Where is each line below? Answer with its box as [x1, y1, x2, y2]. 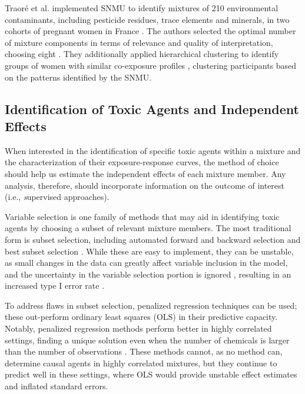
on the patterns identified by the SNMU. [5, 71, 152, 83]
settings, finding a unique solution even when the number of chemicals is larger [5, 333, 290, 346]
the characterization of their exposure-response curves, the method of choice [5, 156, 279, 168]
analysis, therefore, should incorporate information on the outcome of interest [5, 179, 285, 191]
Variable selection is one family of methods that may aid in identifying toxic [5, 210, 280, 222]
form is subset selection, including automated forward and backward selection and [5, 233, 301, 245]
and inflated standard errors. [5, 380, 108, 392]
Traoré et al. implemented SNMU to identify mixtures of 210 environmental [5, 2, 279, 14]
